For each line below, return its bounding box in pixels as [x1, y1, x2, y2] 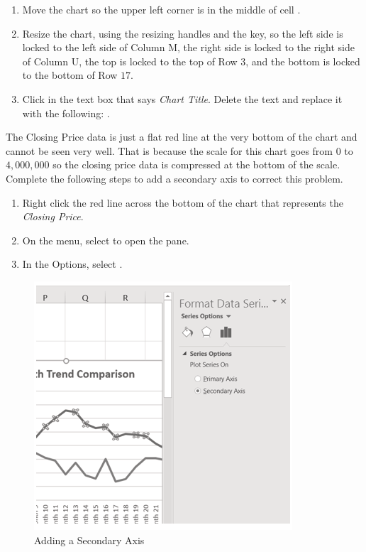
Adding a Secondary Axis [34, 532, 145, 547]
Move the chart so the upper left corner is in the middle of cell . [22, 2, 301, 16]
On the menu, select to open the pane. [22, 232, 189, 247]
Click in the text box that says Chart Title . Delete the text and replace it [22, 91, 343, 106]
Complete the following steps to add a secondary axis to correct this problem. [6, 171, 343, 185]
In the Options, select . [22, 256, 123, 271]
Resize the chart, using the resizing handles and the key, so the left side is [22, 26, 343, 40]
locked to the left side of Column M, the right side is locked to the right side [22, 40, 355, 55]
